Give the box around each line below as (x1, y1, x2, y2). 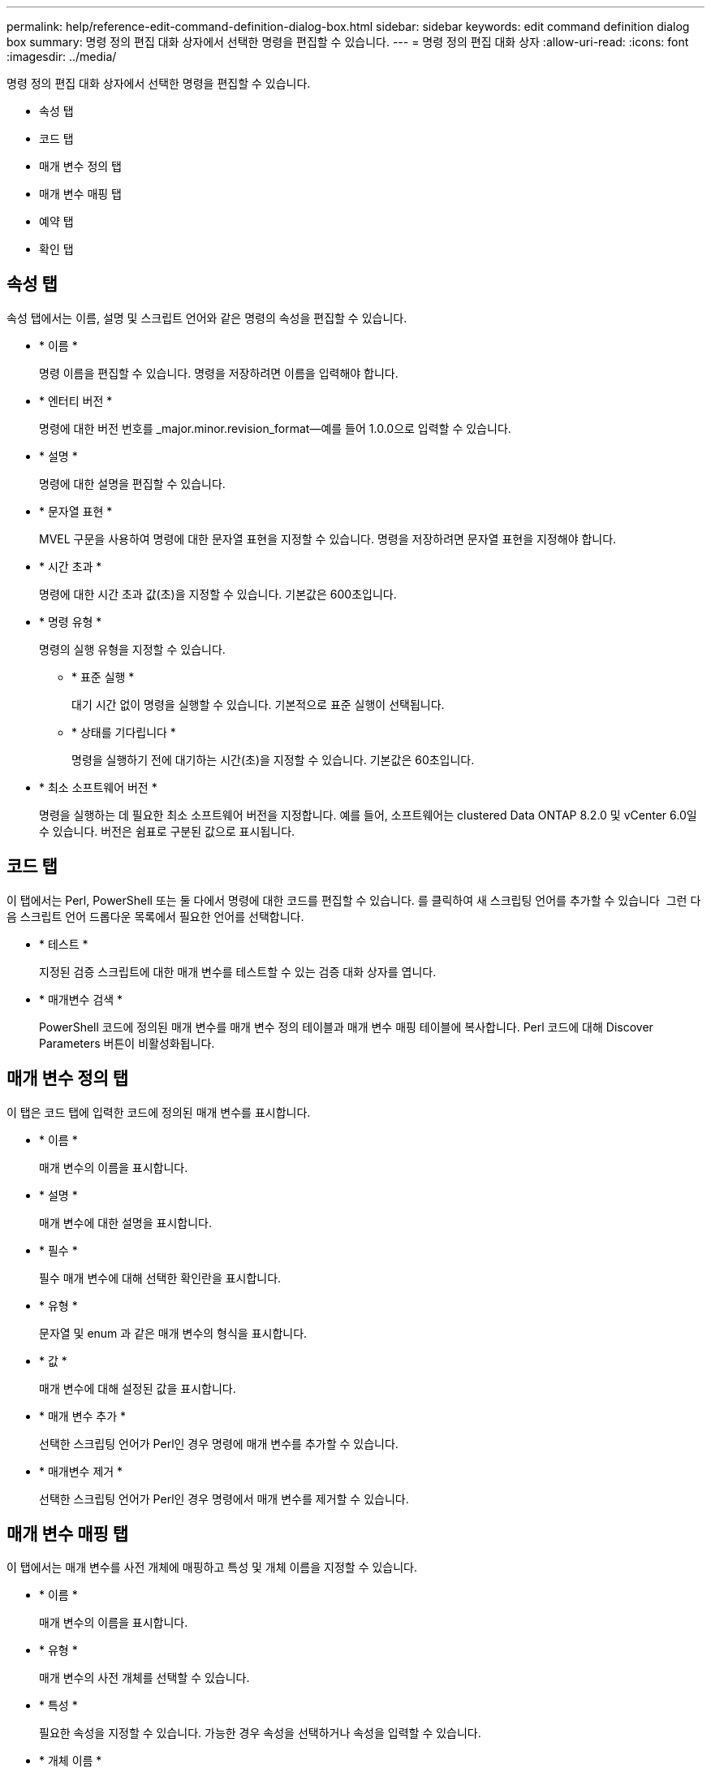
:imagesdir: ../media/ (6, 50, 117, 63)
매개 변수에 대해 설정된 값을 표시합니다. (39, 1381, 236, 1395)
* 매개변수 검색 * (39, 992, 123, 1006)
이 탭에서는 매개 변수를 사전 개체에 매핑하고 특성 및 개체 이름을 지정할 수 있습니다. (6, 1560, 418, 1575)
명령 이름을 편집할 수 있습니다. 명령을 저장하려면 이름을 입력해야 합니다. (39, 365, 399, 380)
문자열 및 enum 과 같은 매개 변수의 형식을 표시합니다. (39, 1325, 308, 1340)
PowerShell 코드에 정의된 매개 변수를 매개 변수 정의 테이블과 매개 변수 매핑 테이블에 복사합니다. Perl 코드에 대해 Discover (39, 1019, 653, 1034)
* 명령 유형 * (39, 614, 102, 629)
